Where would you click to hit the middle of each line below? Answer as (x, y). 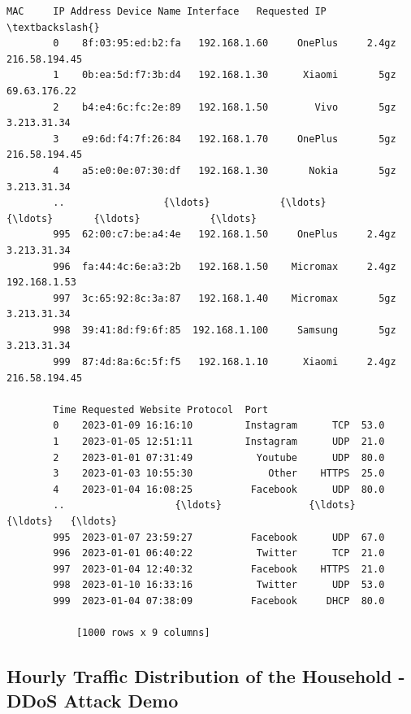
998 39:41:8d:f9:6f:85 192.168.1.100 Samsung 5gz (225, 330)
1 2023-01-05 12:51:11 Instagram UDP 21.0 (219, 442)
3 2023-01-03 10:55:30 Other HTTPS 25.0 (219, 474)
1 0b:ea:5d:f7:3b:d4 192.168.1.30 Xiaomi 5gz (225, 75)
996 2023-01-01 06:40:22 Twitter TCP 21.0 (219, 553)
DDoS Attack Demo (93, 700)
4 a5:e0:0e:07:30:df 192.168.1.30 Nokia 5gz (225, 170)
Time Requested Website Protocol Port (161, 409)
